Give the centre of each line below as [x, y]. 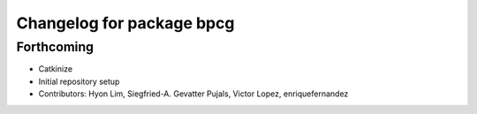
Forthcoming [55, 47]
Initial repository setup [79, 81]
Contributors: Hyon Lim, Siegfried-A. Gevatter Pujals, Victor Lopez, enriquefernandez [193, 94]
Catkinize [56, 69]
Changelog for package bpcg [125, 23]
